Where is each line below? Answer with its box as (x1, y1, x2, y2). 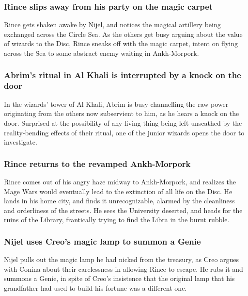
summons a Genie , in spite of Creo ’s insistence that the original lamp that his (4, 273, 235, 283)
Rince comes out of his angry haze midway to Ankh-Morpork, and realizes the (4, 176, 236, 186)
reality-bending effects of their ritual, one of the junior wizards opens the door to (4, 127, 245, 137)
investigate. (4, 137, 37, 147)
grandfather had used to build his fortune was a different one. (4, 282, 187, 293)
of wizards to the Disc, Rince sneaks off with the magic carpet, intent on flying (4, 38, 238, 49)
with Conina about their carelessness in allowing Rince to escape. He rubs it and (4, 263, 243, 274)
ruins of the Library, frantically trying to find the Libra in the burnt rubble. (4, 214, 230, 225)
